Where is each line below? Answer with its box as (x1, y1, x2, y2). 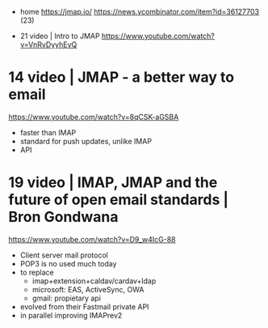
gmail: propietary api (31, 293, 101, 303)
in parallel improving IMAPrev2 (19, 310, 123, 320)
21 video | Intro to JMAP (19, 32, 100, 40)
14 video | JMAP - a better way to (8, 68, 235, 87)
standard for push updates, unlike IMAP (19, 136, 152, 146)
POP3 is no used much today (19, 258, 117, 268)
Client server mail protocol (19, 250, 109, 260)
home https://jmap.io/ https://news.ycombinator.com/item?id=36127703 (19, 7, 260, 16)
